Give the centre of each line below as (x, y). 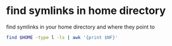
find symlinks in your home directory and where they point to (81, 27)
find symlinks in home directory (86, 11)
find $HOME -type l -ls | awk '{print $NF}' (62, 37)
